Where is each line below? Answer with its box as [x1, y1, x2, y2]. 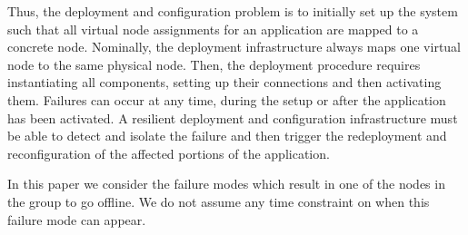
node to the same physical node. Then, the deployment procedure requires [7, 54, 421, 73]
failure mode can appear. [7, 210, 146, 229]
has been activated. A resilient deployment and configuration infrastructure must [7, 108, 458, 127]
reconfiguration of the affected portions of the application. [7, 143, 330, 162]
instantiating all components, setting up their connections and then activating [7, 73, 442, 92]
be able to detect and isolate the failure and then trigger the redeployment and [7, 126, 447, 145]
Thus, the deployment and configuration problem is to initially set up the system [7, 2, 458, 20]
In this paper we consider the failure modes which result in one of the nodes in [7, 174, 445, 193]
